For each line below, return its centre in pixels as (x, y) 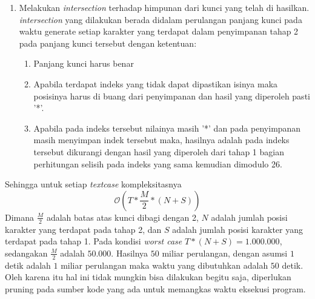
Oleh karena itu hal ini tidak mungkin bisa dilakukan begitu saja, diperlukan (148, 277)
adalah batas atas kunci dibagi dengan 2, (122, 217)
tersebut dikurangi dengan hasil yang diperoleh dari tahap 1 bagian (159, 151)
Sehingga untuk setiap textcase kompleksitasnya (93, 184)
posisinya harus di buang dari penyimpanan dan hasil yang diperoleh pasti (172, 96)
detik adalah (28, 265)
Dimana (20, 217)
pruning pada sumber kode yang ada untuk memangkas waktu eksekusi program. (155, 288)
